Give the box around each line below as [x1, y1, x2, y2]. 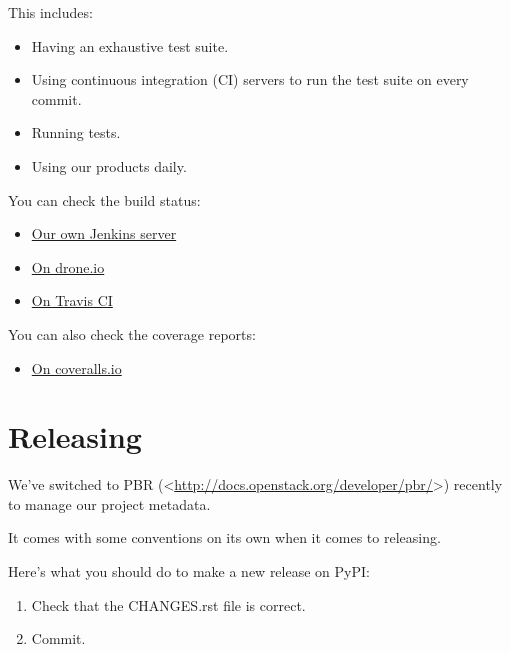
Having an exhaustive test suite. [31, 35, 229, 56]
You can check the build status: [8, 189, 201, 210]
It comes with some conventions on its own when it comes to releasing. [8, 527, 441, 548]
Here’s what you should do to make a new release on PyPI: [8, 561, 370, 582]
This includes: [8, 2, 93, 22]
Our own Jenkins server [31, 223, 177, 244]
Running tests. [31, 122, 121, 143]
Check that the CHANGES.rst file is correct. [31, 594, 306, 615]
